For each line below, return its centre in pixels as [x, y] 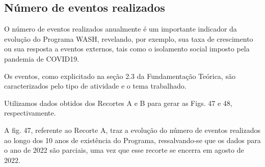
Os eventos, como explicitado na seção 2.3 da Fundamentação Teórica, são [120, 76]
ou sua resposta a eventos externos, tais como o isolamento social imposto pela [127, 49]
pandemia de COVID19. [42, 58]
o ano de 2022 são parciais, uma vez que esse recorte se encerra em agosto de [124, 150]
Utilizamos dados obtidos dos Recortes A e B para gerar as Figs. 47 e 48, [118, 103]
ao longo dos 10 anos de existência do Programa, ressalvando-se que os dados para [132, 140]
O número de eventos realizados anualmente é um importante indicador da [121, 29]
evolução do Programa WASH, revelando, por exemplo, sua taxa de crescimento [129, 38]
